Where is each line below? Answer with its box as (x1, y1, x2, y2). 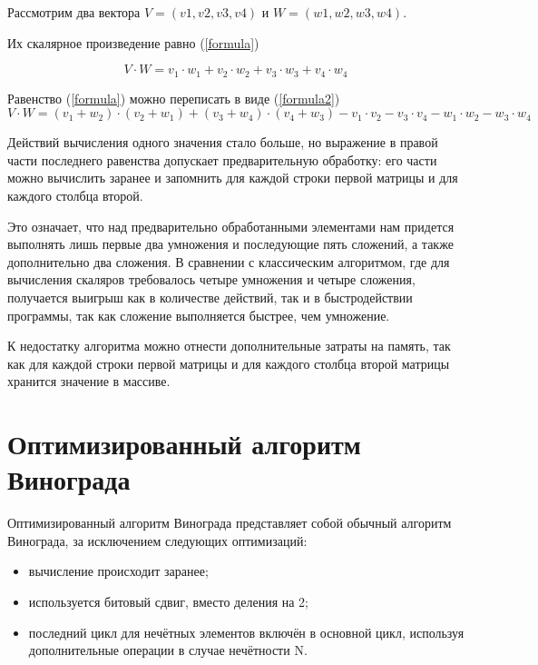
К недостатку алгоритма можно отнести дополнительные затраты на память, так (7, 336, 451, 355)
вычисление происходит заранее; (28, 561, 209, 581)
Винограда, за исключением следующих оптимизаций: (7, 531, 308, 550)
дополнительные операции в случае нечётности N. (28, 640, 308, 660)
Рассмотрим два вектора (7, 3, 141, 21)
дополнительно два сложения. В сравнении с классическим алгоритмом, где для (7, 252, 450, 271)
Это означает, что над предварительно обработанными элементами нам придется (7, 216, 455, 235)
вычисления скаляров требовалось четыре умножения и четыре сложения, (7, 270, 416, 289)
